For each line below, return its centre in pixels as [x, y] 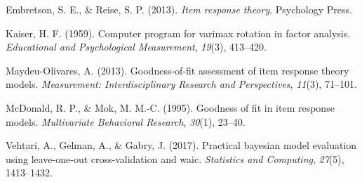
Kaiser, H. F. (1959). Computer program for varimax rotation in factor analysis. [178, 33]
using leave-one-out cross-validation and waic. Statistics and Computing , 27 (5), [175, 158]
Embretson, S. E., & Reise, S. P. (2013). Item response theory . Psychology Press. [179, 9]
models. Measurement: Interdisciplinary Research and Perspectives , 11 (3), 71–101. [181, 84]
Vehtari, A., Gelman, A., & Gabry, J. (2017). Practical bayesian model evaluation [181, 145]
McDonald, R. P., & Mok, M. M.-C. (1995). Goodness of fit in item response [170, 107]
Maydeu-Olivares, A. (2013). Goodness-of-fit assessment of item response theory [177, 70]
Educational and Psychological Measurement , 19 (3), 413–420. [136, 47]
